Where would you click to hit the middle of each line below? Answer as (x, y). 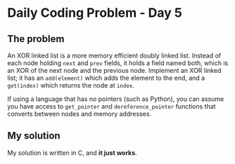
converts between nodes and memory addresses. (80, 114)
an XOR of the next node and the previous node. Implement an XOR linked (114, 70)
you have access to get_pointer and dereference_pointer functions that (112, 106)
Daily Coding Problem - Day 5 (95, 13)
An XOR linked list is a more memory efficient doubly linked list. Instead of (114, 55)
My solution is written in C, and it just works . (72, 153)
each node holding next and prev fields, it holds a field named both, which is (118, 63)
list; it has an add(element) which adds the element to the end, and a (106, 78)
